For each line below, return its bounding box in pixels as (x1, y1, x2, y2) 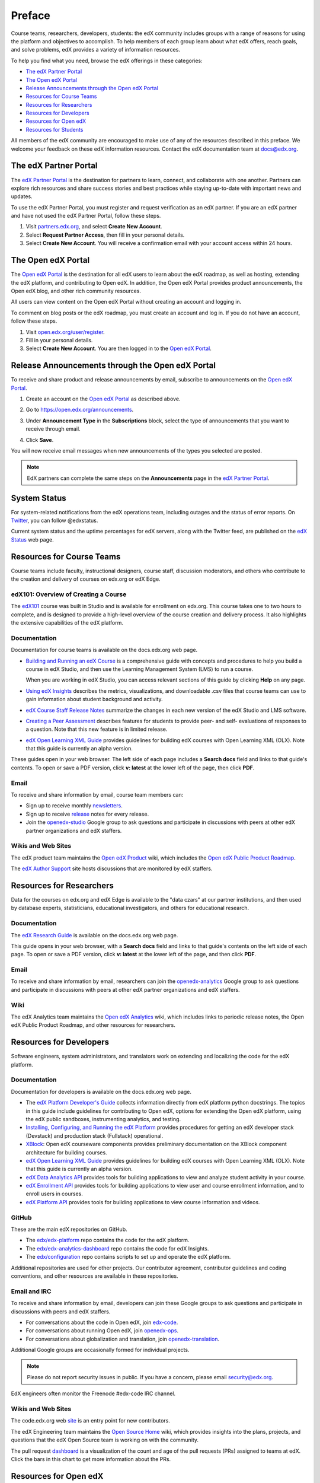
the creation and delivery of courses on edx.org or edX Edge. (11, 575, 161, 583)
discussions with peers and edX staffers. (11, 1308, 111, 1315)
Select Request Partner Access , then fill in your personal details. (25, 231, 185, 238)
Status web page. (11, 536, 54, 543)
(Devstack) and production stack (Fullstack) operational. (25, 1132, 163, 1139)
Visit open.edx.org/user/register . (25, 328, 105, 335)
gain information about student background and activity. (25, 696, 163, 703)
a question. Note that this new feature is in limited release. (25, 725, 168, 733)
